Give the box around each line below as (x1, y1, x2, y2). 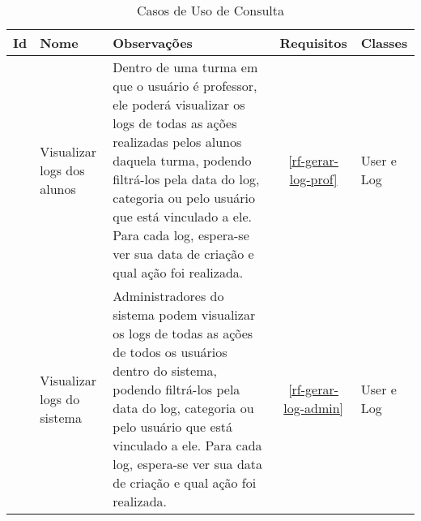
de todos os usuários (113, 342, 228, 361)
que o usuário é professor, (113, 76, 257, 95)
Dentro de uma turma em (113, 58, 258, 76)
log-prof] (289, 170, 338, 188)
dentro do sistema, (113, 361, 217, 380)
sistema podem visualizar (113, 305, 256, 324)
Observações (113, 33, 193, 52)
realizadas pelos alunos (113, 132, 242, 151)
